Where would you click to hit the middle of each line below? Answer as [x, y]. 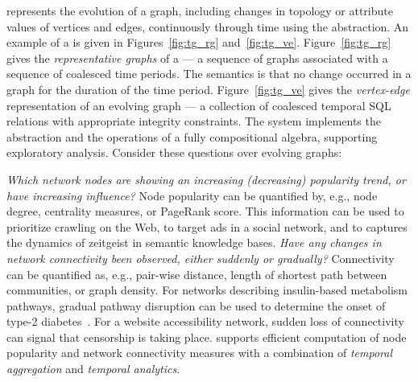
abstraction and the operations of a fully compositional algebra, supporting [192, 136]
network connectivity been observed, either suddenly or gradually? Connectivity [201, 258]
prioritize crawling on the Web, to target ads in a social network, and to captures [207, 226]
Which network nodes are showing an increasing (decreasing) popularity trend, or [206, 179]
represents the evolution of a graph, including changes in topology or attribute [200, 10]
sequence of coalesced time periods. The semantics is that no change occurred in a [209, 74]
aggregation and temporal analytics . [93, 369]
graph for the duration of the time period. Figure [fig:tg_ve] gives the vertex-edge [208, 89]
